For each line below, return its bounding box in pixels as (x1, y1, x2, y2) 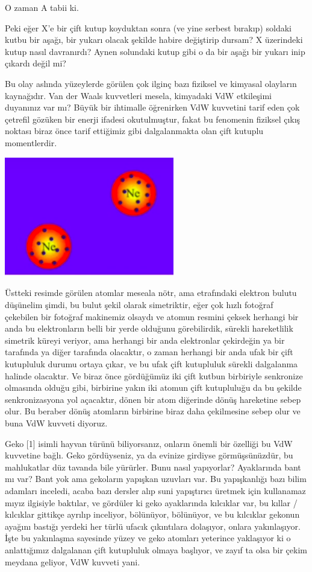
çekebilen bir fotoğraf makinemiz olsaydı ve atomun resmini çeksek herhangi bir (5, 310, 299, 323)
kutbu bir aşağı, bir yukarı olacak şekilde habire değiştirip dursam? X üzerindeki (5, 33, 303, 46)
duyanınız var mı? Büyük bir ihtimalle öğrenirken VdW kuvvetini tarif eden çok (5, 101, 300, 114)
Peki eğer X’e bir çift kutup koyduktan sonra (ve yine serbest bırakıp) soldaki (5, 21, 292, 34)
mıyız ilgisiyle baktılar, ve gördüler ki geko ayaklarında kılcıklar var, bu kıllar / (5, 496, 298, 509)
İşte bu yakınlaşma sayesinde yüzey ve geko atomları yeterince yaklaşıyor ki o (5, 532, 291, 544)
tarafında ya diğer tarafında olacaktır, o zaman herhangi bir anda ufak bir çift (5, 345, 293, 358)
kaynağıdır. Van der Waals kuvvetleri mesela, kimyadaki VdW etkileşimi (5, 89, 272, 101)
